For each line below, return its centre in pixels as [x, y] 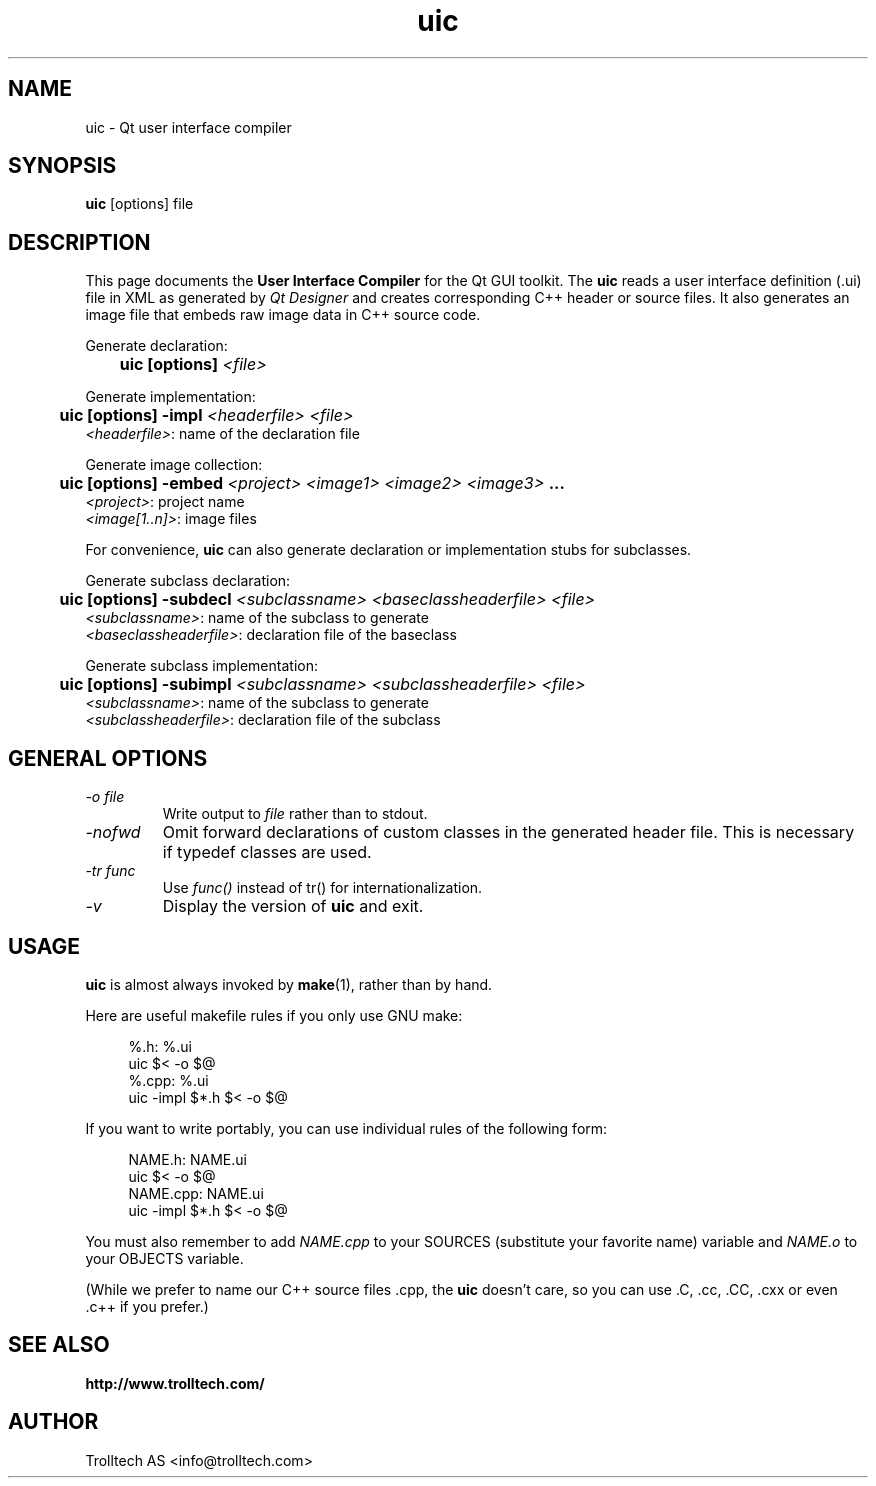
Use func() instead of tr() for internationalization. [322, 888]
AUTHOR [53, 1422]
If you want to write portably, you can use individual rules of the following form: [346, 1128]
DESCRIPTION [79, 242]
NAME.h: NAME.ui [187, 1159]
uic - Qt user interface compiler [188, 127]
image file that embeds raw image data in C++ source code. [283, 315]
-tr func [110, 871]
